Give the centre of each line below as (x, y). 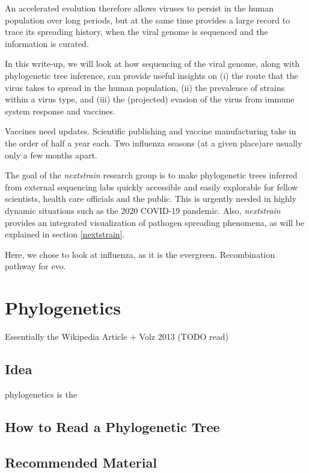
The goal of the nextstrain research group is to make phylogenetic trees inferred (151, 175)
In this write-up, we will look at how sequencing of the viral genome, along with (152, 64)
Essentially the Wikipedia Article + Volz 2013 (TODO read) (117, 336)
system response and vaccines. (60, 111)
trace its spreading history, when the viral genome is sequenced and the (136, 32)
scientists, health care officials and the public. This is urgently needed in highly (151, 199)
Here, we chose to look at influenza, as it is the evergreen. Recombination (140, 254)
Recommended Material (81, 462)
